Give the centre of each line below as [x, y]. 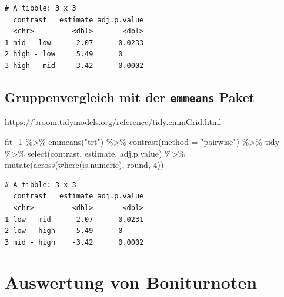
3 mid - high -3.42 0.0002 [74, 242]
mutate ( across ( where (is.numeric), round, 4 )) [84, 165]
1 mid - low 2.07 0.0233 [74, 43]
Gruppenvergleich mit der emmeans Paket [130, 97]
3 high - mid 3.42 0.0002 [74, 65]
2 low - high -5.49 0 [64, 231]
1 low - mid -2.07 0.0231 [74, 219]
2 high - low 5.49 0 [64, 54]
